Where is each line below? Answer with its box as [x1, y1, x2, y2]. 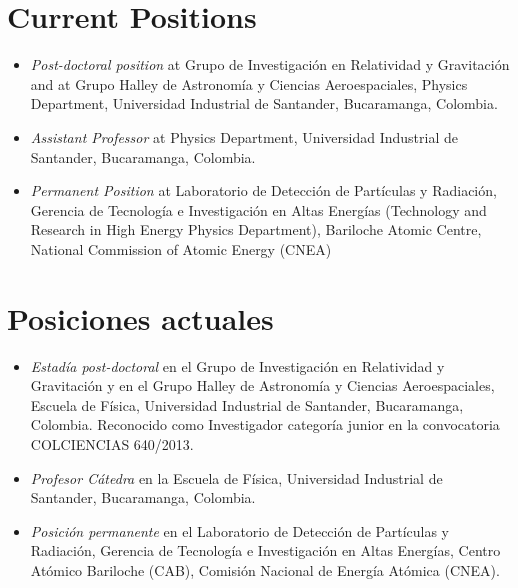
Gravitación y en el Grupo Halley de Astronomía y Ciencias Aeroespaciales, [30, 375, 495, 396]
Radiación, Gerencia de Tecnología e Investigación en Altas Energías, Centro [30, 540, 501, 561]
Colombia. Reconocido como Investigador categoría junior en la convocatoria [30, 414, 500, 435]
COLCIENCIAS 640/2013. [30, 433, 194, 454]
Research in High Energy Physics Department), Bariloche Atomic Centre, [30, 219, 482, 240]
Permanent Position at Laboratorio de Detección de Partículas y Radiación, [30, 180, 497, 201]
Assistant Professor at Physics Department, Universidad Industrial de [30, 126, 458, 147]
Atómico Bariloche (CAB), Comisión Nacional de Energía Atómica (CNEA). [30, 559, 500, 580]
